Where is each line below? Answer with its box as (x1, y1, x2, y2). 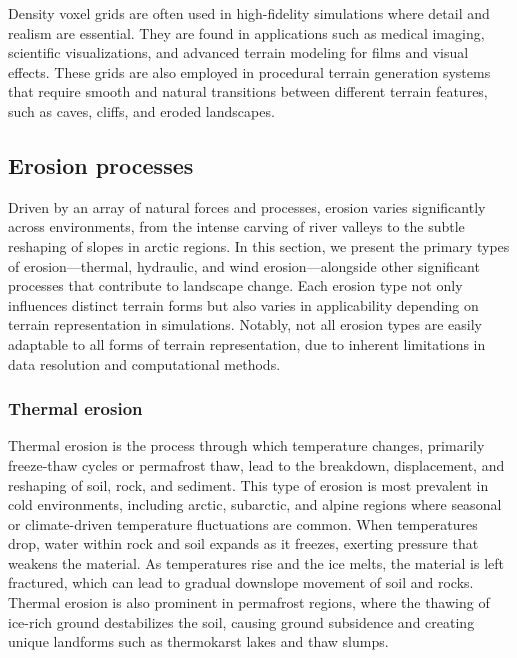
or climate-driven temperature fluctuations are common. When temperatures (8, 513, 478, 534)
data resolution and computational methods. (8, 353, 281, 374)
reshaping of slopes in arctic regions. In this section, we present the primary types (8, 235, 510, 256)
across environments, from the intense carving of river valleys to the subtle (8, 216, 465, 237)
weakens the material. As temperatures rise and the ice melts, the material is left (8, 552, 505, 573)
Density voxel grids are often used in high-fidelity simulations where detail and (8, 3, 490, 23)
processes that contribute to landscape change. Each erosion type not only (8, 275, 463, 296)
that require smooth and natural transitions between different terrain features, (8, 81, 488, 102)
